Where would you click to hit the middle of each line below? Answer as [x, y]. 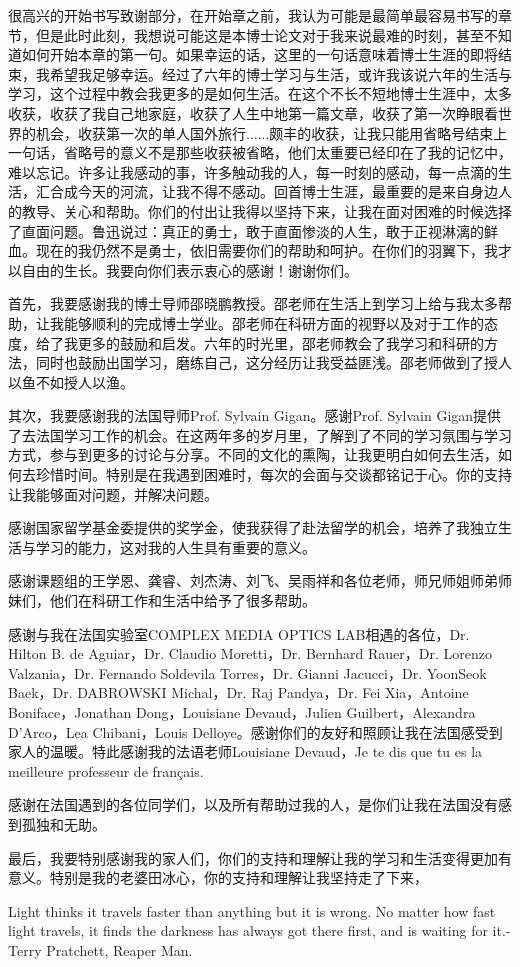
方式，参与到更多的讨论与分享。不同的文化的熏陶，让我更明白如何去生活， [253, 454]
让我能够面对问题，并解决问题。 [113, 493]
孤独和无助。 [63, 823]
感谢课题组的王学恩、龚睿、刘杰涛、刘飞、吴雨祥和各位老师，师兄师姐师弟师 [260, 580]
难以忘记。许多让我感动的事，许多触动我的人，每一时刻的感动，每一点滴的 [253, 171]
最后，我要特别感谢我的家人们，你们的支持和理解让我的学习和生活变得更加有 [260, 857]
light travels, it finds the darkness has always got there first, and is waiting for [248, 930]
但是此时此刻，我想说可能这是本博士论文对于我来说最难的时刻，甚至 [259, 34]
